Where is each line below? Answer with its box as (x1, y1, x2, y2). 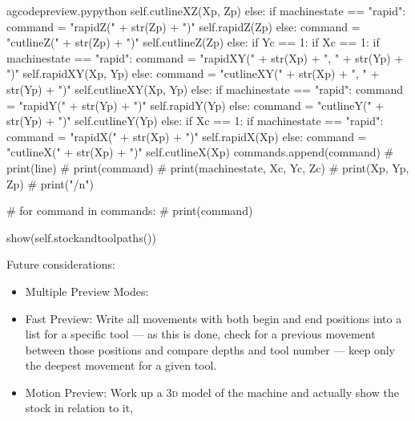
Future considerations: (6, 256, 115, 273)
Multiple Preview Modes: (25, 282, 149, 299)
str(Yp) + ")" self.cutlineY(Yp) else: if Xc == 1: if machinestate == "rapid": (6, 112, 384, 129)
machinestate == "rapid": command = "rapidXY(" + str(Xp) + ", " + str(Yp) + (6, 49, 404, 66)
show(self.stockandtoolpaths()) (6, 229, 156, 245)
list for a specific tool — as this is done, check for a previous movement (25, 326, 376, 342)
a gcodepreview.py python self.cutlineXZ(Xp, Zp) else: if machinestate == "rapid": (6, 2, 406, 18)
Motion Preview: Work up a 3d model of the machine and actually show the (25, 383, 399, 400)
